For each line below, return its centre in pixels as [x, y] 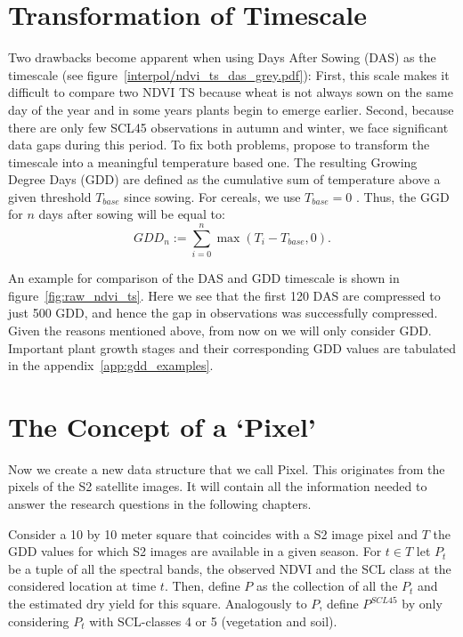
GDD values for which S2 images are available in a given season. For [195, 551]
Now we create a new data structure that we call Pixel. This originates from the [227, 468]
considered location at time [82, 586]
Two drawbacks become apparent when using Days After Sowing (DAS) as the [222, 57]
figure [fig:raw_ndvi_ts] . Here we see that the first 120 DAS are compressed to [224, 295]
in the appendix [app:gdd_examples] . [111, 365]
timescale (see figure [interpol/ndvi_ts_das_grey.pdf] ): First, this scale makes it [229, 74]
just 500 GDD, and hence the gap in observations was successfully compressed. [223, 313]
